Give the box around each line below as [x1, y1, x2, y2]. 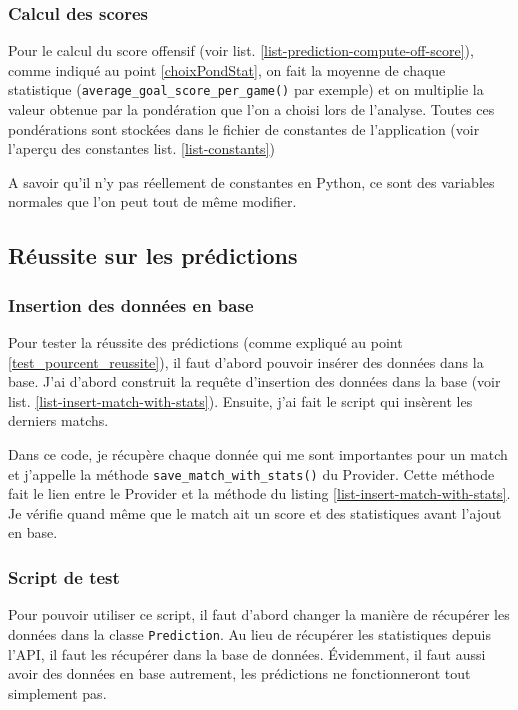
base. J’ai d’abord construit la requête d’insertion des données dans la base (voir [8, 371, 501, 392]
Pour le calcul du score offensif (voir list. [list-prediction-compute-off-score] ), [8, 40, 474, 61]
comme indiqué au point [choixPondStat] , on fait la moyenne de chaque [8, 59, 446, 80]
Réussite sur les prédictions [8, 240, 298, 271]
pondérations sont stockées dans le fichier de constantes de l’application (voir [8, 118, 480, 139]
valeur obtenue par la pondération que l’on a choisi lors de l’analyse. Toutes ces [8, 99, 495, 120]
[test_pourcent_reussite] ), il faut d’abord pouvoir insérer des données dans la [8, 351, 484, 372]
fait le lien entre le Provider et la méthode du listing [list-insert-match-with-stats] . [8, 483, 511, 504]
